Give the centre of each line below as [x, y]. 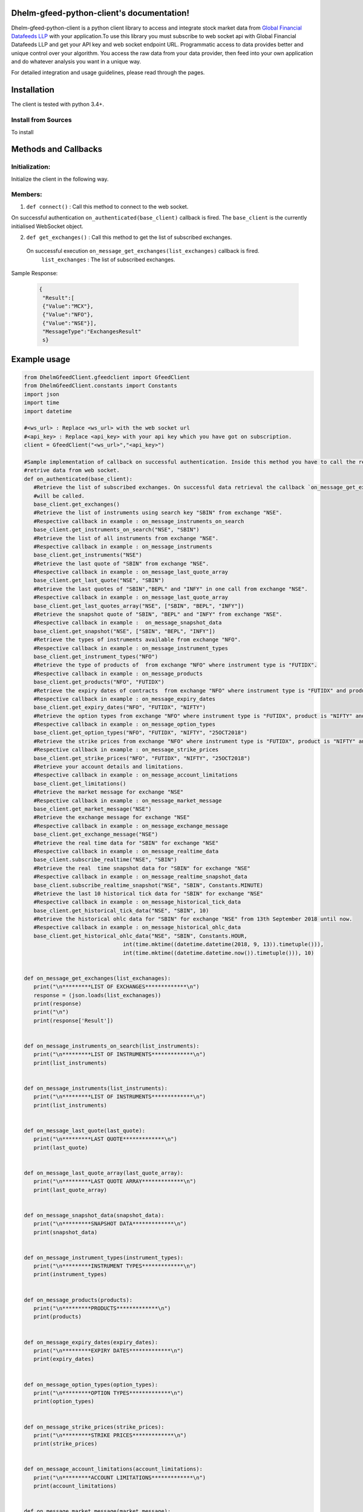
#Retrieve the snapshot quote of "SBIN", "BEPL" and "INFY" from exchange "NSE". [158, 614]
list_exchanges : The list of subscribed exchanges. [108, 259]
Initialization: [31, 167]
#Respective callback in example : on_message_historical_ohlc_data [137, 927]
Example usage [41, 359]
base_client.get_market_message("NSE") [93, 809]
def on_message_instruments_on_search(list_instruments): [112, 1046]
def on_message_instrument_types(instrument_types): [104, 1257]
